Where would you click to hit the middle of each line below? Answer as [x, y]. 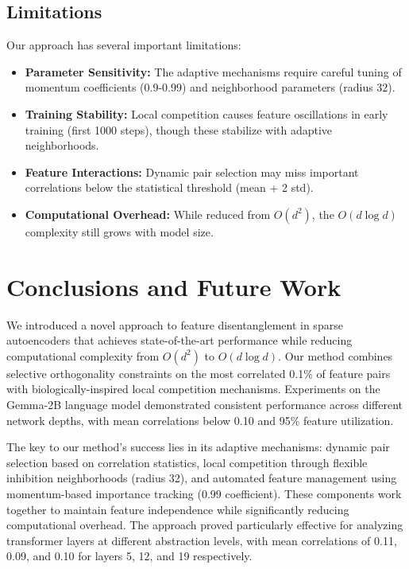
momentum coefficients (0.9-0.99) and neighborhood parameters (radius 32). [210, 87]
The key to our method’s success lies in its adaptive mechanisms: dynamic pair [198, 447]
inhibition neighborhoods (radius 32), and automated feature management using [202, 478]
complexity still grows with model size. [119, 231]
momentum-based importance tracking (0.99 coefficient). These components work [204, 494]
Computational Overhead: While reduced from [148, 214]
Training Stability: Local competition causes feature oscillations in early [206, 113]
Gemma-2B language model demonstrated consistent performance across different [204, 405]
